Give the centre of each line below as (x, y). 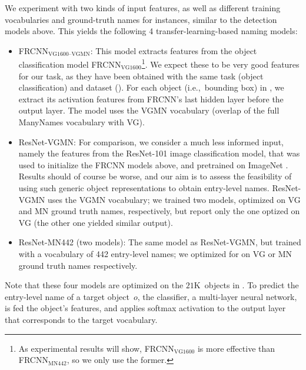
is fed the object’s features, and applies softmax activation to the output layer (145, 308)
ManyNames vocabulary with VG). (82, 122)
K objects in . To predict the (246, 285)
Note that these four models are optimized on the (94, 285)
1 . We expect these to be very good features (220, 64)
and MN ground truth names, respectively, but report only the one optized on (159, 211)
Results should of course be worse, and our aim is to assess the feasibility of (155, 176)
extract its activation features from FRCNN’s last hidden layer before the (151, 99)
